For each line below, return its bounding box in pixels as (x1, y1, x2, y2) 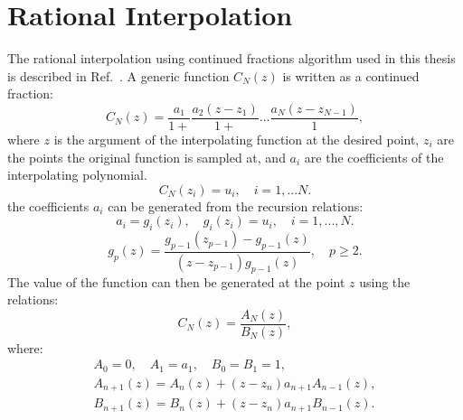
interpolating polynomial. (7, 165, 147, 184)
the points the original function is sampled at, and (7, 147, 286, 166)
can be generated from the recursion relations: (108, 196, 364, 215)
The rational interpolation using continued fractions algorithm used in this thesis (7, 49, 456, 68)
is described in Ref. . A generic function (7, 66, 230, 85)
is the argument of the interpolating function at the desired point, (53, 129, 420, 148)
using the (359, 272, 411, 291)
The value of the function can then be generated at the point (7, 272, 345, 291)
